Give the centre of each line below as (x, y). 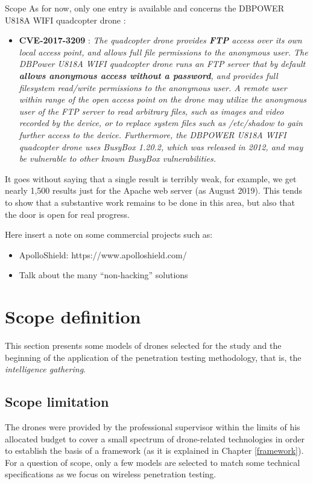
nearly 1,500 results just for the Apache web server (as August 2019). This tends (154, 190)
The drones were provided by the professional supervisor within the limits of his (153, 426)
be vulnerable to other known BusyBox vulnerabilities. (118, 158)
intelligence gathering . (45, 369)
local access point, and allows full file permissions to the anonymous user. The (163, 52)
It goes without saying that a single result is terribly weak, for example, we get (151, 178)
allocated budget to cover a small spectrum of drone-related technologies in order (155, 438)
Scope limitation (57, 402)
